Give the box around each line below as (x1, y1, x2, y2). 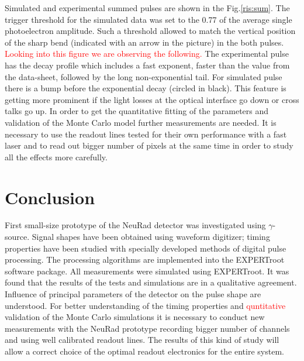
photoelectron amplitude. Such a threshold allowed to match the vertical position (5, 25, 296, 37)
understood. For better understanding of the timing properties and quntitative (5, 299, 286, 311)
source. (5, 231, 30, 243)
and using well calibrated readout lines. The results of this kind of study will (5, 334, 279, 346)
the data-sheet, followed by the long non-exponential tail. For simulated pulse (5, 70, 282, 82)
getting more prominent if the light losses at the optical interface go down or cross (5, 93, 299, 105)
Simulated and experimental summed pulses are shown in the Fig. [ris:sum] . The (5, 2, 290, 13)
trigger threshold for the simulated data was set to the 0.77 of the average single (5, 13, 292, 25)
